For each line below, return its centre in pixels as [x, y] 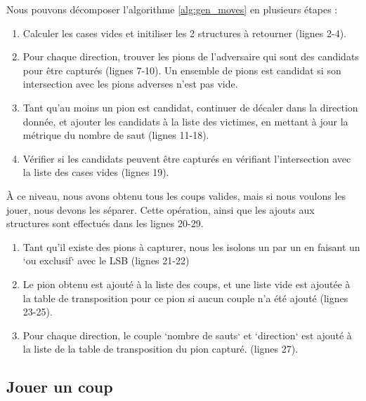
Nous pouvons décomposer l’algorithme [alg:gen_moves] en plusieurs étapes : [172, 9]
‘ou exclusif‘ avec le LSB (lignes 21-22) [106, 260]
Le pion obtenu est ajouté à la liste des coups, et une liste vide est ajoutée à [187, 284]
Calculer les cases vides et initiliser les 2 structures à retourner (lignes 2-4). [184, 33]
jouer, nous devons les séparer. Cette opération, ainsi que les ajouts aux [161, 209]
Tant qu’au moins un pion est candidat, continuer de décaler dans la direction [190, 107]
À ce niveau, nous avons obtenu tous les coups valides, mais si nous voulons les [176, 195]
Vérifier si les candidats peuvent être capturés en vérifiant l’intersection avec [187, 158]
